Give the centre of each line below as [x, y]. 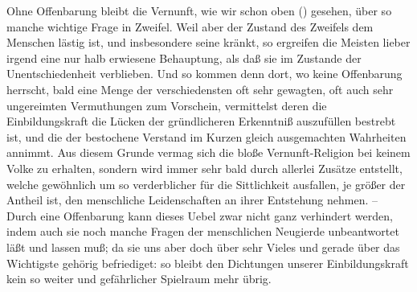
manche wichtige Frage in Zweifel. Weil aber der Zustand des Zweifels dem [190, 26]
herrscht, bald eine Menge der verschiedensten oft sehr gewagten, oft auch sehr [200, 89]
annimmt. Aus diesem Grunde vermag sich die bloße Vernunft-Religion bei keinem [208, 152]
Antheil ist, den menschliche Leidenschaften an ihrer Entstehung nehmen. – [192, 200]
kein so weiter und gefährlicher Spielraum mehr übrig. [139, 279]
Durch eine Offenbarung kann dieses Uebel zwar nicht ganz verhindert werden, [200, 215]
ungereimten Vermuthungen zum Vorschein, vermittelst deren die [167, 105]
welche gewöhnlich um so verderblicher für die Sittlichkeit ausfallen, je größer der [206, 184]
